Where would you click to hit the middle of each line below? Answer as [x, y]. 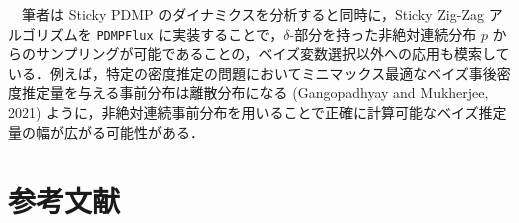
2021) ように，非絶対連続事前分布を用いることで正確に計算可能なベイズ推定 [257, 112]
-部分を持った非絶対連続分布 [383, 33]
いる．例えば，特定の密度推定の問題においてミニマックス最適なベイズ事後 [252, 72]
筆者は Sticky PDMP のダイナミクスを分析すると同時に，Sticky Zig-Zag [252, 14]
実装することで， [228, 33]
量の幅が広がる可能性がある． [106, 131]
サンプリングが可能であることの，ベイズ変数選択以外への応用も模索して [272, 53]
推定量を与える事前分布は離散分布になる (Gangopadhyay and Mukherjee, [255, 92]
